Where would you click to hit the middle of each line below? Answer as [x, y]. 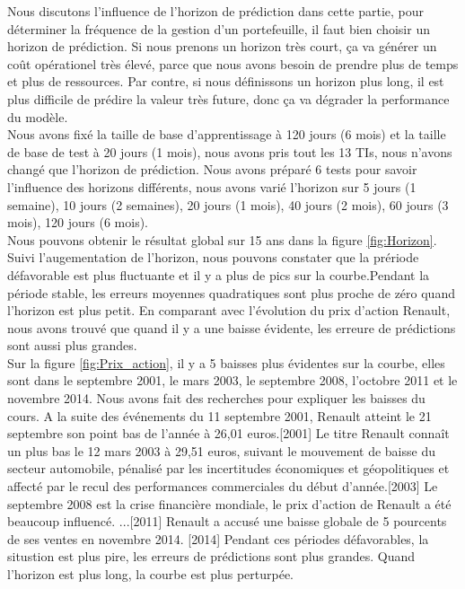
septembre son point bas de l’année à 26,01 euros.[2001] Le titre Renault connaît [228, 433]
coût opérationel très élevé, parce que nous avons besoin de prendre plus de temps [233, 63]
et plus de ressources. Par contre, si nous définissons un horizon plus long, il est [226, 81]
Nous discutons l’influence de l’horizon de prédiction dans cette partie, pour [216, 11]
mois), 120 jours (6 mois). [78, 222]
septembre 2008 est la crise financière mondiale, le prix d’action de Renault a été [229, 503]
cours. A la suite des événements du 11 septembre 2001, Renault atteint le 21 [219, 415]
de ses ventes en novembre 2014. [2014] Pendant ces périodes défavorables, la [218, 538]
